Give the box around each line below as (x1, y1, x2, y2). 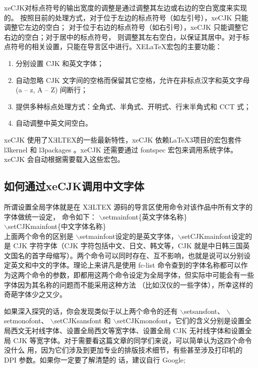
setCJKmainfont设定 (182, 230, 246, 241)
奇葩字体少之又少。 (4, 289, 66, 299)
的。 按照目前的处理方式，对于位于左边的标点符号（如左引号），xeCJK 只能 (4, 12, 249, 22)
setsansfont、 (184, 305, 224, 316)
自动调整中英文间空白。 (15, 118, 92, 128)
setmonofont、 (4, 315, 48, 326)
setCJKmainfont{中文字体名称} (7, 221, 106, 231)
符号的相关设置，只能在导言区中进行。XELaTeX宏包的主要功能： (10, 41, 222, 52)
